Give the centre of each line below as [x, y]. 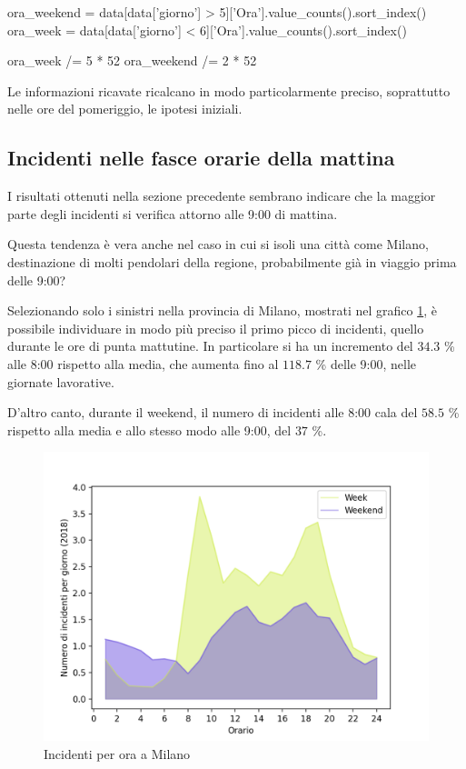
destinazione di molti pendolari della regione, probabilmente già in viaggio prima [232, 261]
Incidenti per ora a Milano [117, 753]
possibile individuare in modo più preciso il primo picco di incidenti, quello [216, 328]
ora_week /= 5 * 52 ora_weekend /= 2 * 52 [132, 60]
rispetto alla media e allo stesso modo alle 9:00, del [149, 429]
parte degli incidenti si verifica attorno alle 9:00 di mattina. [173, 213]
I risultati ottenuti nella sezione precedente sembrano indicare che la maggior [222, 196]
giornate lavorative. [61, 381]
